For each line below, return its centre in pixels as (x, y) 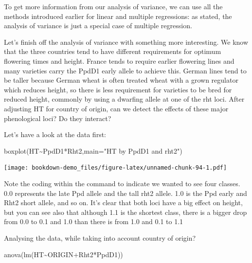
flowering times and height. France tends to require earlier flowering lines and (119, 61)
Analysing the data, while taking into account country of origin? (100, 237)
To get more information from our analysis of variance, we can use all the (113, 6)
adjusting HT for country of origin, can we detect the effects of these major (116, 108)
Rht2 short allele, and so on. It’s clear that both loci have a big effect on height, (123, 202)
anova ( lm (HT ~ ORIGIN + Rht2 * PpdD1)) (63, 254)
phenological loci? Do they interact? (58, 118)
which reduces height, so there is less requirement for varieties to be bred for (118, 89)
